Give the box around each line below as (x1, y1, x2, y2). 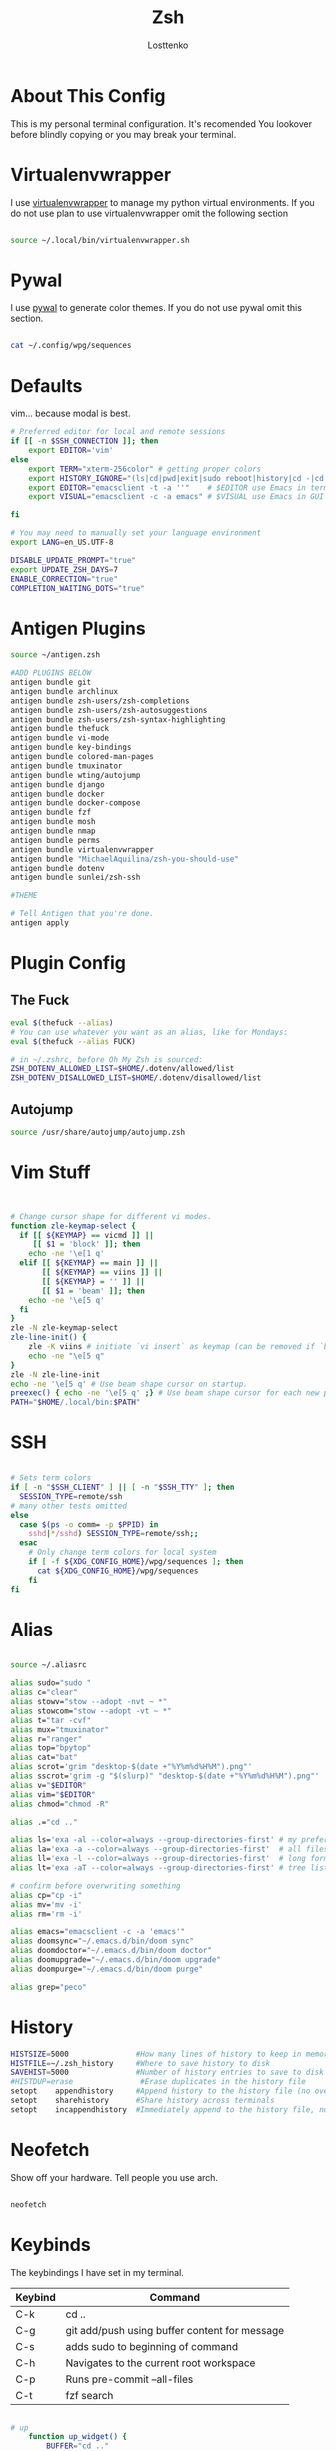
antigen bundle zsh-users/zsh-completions (10, 696, 190, 706)
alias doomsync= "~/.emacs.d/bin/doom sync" (10, 1936, 195, 1946)
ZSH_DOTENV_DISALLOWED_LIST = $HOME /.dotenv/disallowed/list (10, 1073, 262, 1083)
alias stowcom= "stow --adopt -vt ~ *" (10, 1706, 172, 1716)
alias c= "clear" (10, 1687, 78, 1698)
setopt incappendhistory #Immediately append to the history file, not (10, 2104, 333, 2115)
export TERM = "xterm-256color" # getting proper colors (28, 464, 262, 474)
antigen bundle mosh (10, 817, 97, 827)
